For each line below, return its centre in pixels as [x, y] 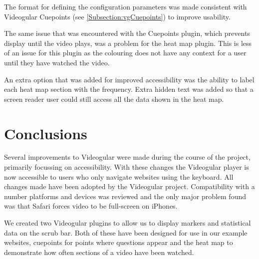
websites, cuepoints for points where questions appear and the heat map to [119, 242]
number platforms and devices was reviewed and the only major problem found [125, 196]
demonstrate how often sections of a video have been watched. [99, 252]
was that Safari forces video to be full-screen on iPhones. [91, 206]
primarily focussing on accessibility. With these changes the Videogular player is [127, 167]
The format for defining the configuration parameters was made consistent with [126, 6]
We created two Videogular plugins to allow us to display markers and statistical [128, 223]
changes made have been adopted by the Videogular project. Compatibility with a [129, 186]
